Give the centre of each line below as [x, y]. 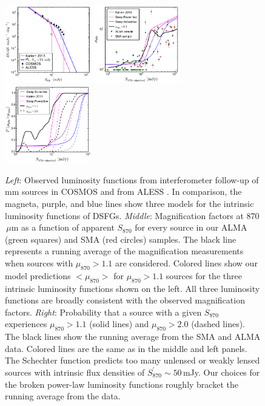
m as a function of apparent [63, 227]
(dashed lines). [218, 324]
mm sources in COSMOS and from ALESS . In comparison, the [123, 191]
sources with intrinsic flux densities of [75, 372]
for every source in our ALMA [191, 227]
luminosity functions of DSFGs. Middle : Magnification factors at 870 [132, 215]
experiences [26, 324]
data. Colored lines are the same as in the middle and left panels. [126, 348]
